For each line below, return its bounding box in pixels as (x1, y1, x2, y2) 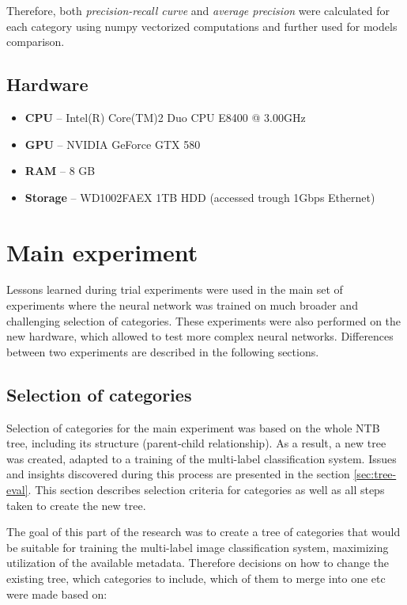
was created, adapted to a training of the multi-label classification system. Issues (6, 450, 397, 466)
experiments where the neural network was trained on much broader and (6, 297, 358, 314)
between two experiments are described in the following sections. (6, 343, 319, 360)
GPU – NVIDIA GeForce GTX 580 (24, 135, 201, 152)
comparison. (6, 33, 65, 50)
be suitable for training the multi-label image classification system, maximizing (6, 538, 389, 555)
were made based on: (6, 585, 107, 602)
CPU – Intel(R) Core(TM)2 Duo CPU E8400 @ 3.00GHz (24, 108, 306, 125)
